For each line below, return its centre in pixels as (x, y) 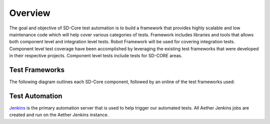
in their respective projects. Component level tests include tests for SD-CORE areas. (96, 56)
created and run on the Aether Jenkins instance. (59, 115)
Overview (30, 13)
